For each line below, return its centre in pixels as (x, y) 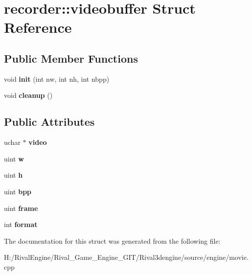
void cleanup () (28, 95)
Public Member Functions (71, 58)
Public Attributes (49, 122)
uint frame (21, 208)
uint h (13, 175)
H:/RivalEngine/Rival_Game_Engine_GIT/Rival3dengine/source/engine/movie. (126, 257)
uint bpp (18, 191)
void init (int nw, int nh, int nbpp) (57, 79)
